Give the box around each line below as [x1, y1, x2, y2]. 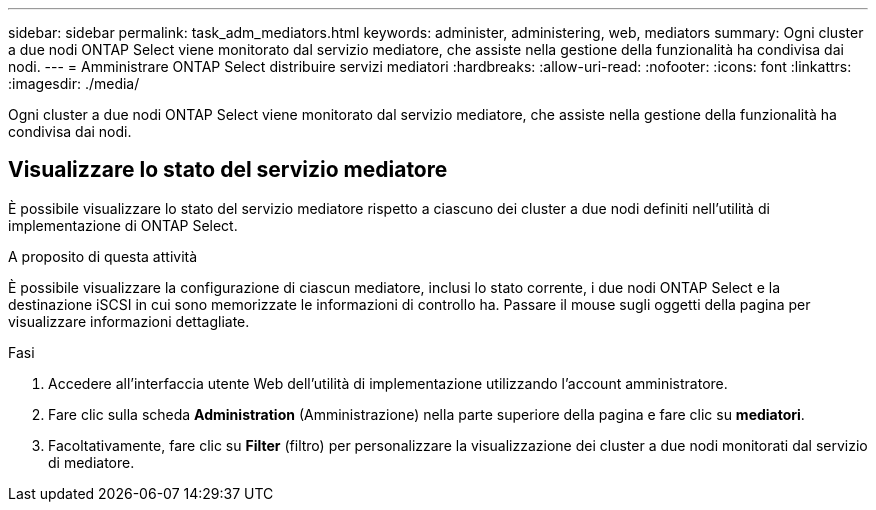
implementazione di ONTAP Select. [8, 216, 238, 234]
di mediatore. [48, 453, 135, 471]
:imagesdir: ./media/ [8, 75, 140, 92]
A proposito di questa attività [8, 247, 198, 265]
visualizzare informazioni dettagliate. [8, 312, 250, 330]
